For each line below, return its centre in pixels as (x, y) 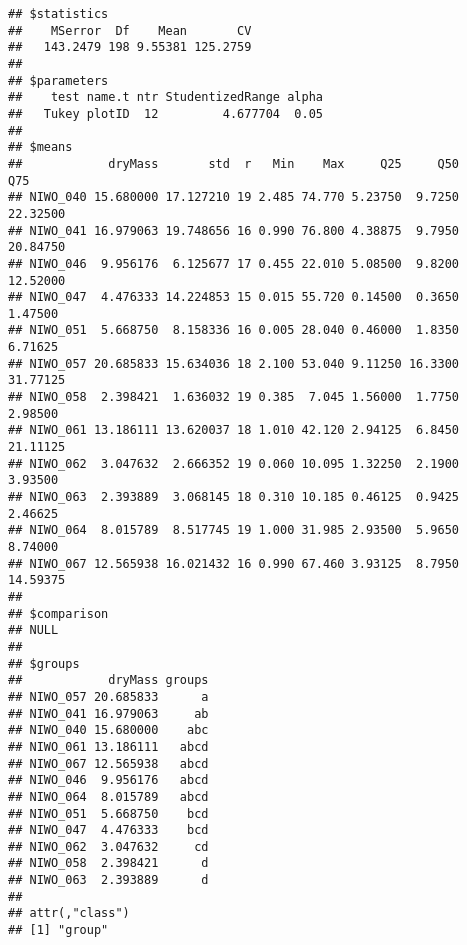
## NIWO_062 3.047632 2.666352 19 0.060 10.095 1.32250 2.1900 (234, 463)
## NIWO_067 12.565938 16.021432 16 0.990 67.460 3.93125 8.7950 (234, 563)
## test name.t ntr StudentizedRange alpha (165, 97)
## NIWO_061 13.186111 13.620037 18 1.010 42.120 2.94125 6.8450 (234, 430)
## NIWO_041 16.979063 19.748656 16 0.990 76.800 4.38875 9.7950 (234, 230)
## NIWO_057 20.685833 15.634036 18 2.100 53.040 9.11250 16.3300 (234, 363)
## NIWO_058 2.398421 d (108, 863)
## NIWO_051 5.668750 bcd (108, 813)
